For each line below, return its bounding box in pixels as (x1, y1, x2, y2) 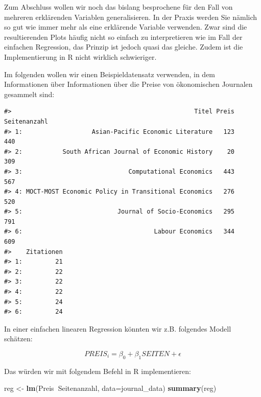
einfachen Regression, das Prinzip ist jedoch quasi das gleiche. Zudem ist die (4, 41, 243, 52)
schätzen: (4, 333, 33, 344)
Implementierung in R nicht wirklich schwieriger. (4, 51, 157, 62)
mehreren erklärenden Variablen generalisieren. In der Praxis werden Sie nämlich (4, 11, 257, 22)
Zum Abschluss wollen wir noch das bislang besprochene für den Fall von (4, 2, 233, 12)
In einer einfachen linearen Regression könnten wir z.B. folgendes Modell (4, 323, 231, 334)
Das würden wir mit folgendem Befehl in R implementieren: (4, 365, 191, 376)
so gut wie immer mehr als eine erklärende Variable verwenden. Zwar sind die (4, 21, 247, 32)
